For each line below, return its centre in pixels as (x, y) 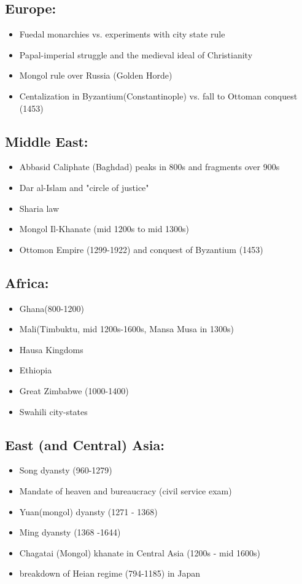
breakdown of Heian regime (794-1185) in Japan (110, 573)
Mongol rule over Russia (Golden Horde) (96, 75)
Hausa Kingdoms (51, 349)
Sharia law (39, 208)
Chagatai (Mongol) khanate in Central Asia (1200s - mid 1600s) (140, 552)
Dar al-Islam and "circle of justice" (84, 187)
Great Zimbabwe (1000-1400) (74, 390)
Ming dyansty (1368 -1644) (70, 532)
